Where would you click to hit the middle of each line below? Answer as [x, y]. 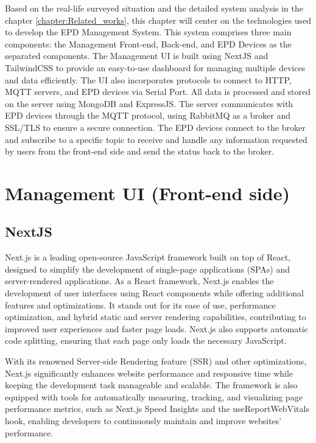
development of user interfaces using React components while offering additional [154, 293]
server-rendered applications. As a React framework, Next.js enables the [139, 281]
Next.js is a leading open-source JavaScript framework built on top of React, [148, 257]
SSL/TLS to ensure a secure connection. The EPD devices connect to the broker [155, 127]
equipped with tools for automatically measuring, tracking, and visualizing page [154, 396]
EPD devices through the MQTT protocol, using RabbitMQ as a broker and [148, 115]
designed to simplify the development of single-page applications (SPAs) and [148, 269]
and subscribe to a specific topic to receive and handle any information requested [156, 139]
